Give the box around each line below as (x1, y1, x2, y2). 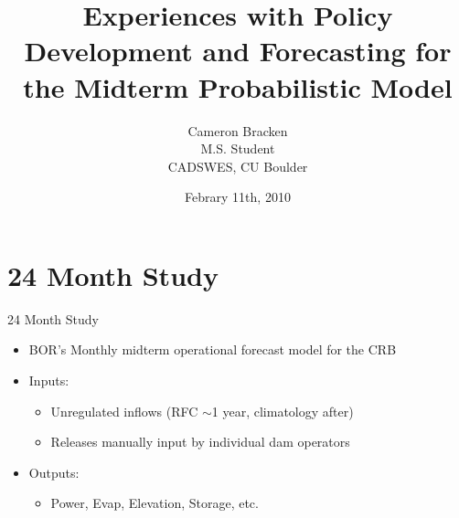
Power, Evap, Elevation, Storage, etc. (50, 493, 259, 513)
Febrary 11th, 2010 (185, 187, 291, 206)
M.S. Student (200, 139, 275, 158)
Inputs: (28, 371, 69, 389)
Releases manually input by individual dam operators (50, 432, 350, 451)
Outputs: (28, 462, 80, 481)
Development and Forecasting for (24, 32, 452, 69)
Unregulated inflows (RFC (50, 401, 198, 420)
